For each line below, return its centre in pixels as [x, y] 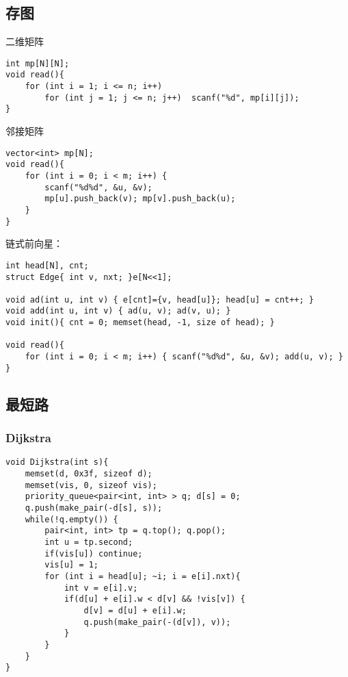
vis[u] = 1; [72, 565]
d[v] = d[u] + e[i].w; [135, 610]
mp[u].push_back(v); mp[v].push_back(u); [140, 199]
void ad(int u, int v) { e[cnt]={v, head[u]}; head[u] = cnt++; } [160, 299]
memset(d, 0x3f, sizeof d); [89, 474]
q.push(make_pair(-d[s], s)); [94, 508]
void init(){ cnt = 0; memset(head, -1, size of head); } [140, 323]
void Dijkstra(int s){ [57, 462]
